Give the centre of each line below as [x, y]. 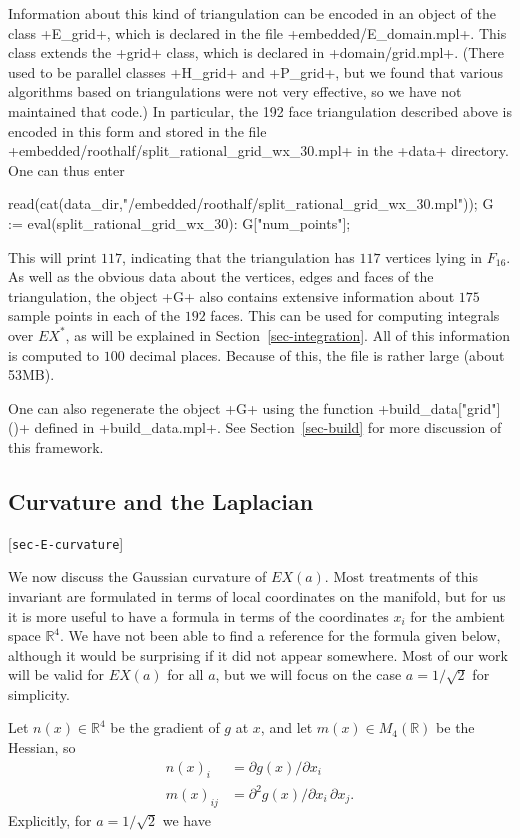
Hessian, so [42, 747]
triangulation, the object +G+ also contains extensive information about [231, 295]
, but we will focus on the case [308, 674]
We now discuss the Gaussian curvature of [137, 576]
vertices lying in [434, 256]
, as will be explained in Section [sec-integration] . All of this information [288, 334]
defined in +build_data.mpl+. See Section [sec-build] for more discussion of [268, 427]
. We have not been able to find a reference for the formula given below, [280, 635]
